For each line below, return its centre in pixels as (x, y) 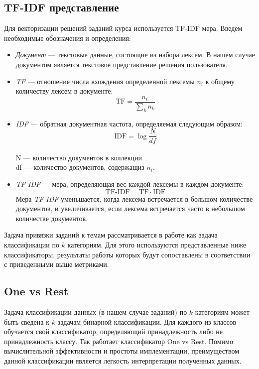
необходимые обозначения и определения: (67, 38)
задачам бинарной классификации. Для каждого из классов (147, 321)
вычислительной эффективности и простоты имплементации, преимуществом (122, 351)
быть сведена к (27, 321)
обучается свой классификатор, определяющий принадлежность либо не (114, 331)
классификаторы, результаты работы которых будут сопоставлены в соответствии (127, 254)
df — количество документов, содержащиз (80, 167)
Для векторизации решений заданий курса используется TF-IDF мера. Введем (123, 28)
